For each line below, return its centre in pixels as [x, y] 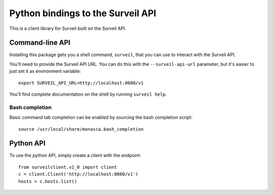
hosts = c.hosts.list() [48, 181]
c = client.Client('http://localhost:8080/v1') [78, 174]
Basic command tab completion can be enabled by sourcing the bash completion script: [101, 118]
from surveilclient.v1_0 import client [68, 167]
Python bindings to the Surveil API [83, 13]
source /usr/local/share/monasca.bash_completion [81, 129]
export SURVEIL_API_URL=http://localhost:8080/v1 [81, 83]
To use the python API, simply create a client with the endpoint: [75, 155]
